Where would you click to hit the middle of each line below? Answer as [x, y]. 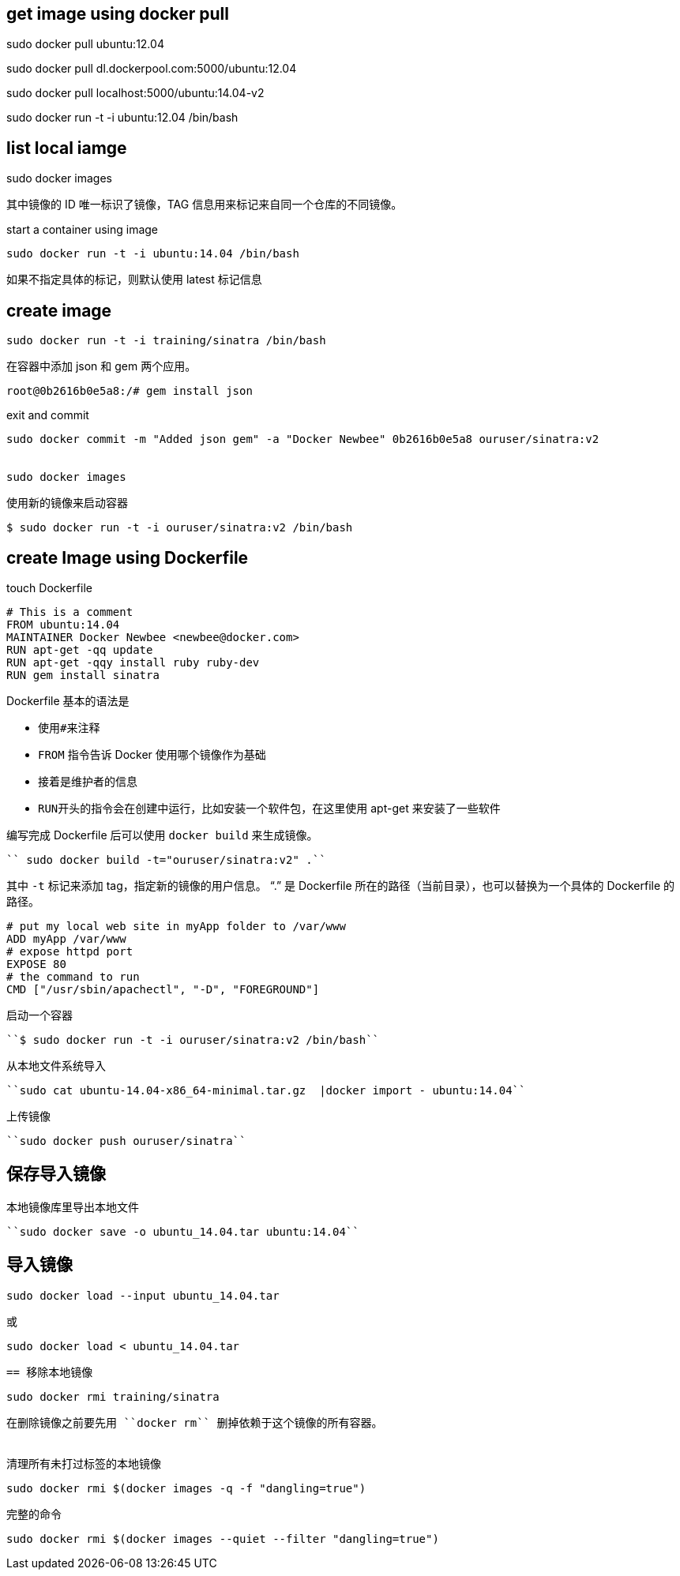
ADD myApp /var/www [66, 938]
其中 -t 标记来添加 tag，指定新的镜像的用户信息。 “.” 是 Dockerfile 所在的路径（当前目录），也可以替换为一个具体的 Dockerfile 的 [341, 885]
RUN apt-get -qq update [80, 649]
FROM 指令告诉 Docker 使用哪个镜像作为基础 [152, 754]
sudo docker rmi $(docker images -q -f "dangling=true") [186, 1488]
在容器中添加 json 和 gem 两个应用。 [101, 366]
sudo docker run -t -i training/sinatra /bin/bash [166, 341]
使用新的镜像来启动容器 [67, 503]
